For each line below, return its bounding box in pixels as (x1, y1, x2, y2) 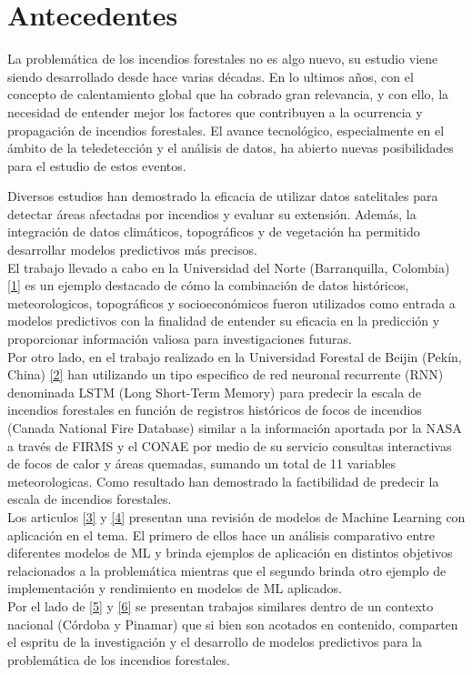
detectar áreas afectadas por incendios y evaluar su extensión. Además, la (7, 204, 417, 223)
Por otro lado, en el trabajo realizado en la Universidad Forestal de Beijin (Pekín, (7, 347, 462, 366)
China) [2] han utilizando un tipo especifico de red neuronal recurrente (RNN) (7, 365, 444, 384)
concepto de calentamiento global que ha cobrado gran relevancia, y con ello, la (7, 85, 449, 104)
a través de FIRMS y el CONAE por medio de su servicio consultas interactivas (7, 436, 452, 455)
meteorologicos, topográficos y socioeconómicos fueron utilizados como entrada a (7, 293, 456, 312)
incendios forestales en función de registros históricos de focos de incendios (7, 400, 422, 419)
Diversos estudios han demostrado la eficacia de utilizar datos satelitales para (7, 186, 438, 206)
